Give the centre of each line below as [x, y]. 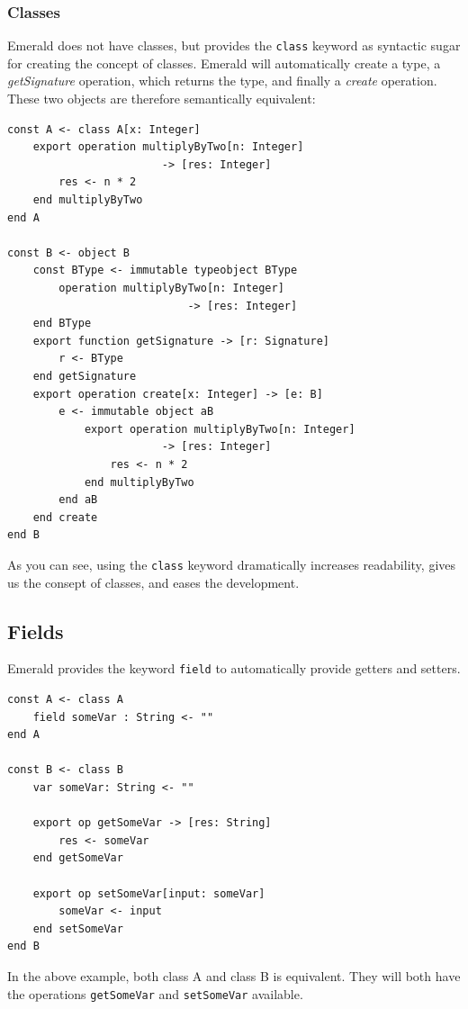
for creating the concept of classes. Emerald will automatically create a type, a [224, 63]
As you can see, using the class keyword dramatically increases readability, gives [232, 564]
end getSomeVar [78, 858]
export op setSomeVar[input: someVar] [149, 893]
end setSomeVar [78, 928]
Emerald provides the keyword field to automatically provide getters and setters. [234, 668]
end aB [78, 500]
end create [65, 517]
